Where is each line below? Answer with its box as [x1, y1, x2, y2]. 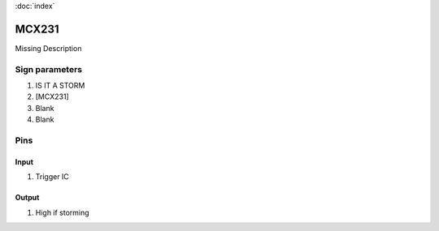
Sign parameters [15, 63, 83, 75]
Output [15, 193, 40, 203]
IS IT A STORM [35, 81, 85, 91]
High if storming [35, 207, 89, 217]
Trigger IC [35, 172, 69, 182]
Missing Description [15, 43, 82, 53]
